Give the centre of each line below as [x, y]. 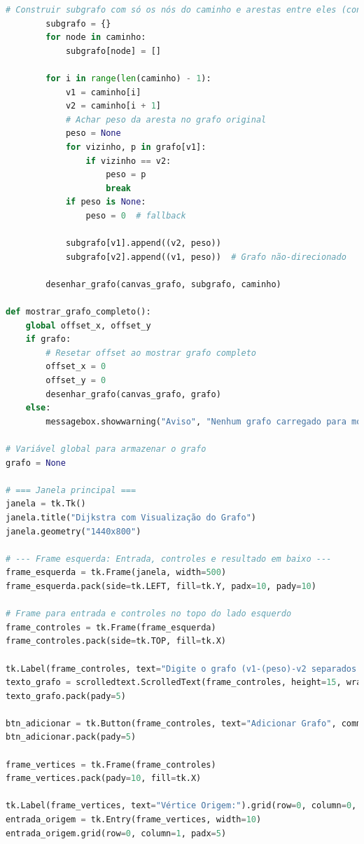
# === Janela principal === [71, 490]
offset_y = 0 [76, 381]
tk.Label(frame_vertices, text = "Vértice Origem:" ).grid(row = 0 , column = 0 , [181, 806]
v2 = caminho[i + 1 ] [113, 106]
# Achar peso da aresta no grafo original [166, 119]
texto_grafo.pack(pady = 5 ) [66, 696]
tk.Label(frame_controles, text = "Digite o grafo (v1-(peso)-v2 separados [181, 669]
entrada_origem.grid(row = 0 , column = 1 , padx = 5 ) [116, 833]
